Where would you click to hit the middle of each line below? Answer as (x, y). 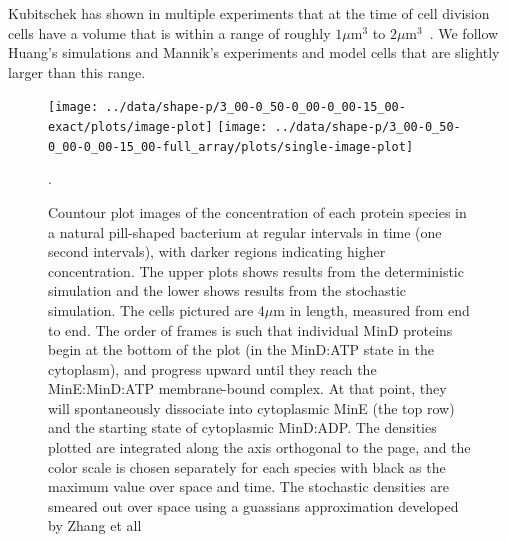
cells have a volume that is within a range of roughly (169, 32)
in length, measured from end (379, 309)
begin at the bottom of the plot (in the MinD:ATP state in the (241, 349)
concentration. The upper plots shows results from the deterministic (256, 270)
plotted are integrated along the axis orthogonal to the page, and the (259, 447)
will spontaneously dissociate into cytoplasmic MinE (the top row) (251, 407)
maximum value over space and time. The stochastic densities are (248, 486)
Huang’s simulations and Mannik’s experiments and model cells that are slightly (254, 52)
